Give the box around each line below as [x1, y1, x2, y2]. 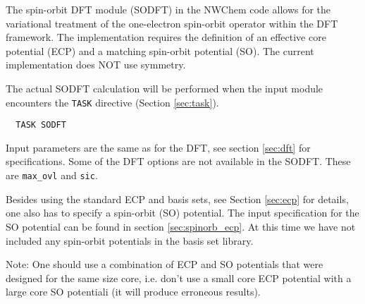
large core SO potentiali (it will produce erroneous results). [6, 284, 261, 299]
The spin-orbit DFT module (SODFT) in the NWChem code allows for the [6, 2, 331, 16]
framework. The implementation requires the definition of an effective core [6, 30, 326, 44]
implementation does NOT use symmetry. [6, 57, 186, 72]
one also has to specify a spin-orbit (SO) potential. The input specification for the [6, 205, 359, 220]
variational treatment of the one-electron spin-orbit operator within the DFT [6, 16, 338, 30]
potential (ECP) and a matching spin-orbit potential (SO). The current [6, 43, 314, 58]
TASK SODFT [16, 120, 66, 130]
